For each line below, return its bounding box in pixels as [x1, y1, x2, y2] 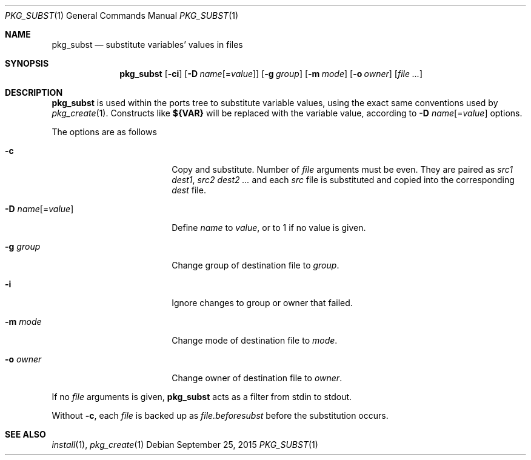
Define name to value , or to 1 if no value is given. [172, 222, 366, 233]
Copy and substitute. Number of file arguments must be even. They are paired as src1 [172, 164, 513, 175]
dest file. [172, 185, 206, 195]
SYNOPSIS [5, 58, 49, 68]
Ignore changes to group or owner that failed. [172, 298, 353, 308]
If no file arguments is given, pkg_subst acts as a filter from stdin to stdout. [52, 392, 352, 402]
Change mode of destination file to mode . [172, 335, 338, 345]
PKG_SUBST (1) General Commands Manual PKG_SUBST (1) [5, 10, 239, 21]
